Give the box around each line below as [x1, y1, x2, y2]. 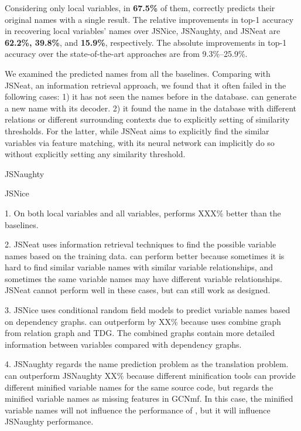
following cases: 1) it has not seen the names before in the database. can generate [5, 90, 297, 103]
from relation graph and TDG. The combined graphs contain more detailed [5, 327, 275, 339]
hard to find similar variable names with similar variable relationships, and [5, 261, 273, 273]
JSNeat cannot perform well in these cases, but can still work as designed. [5, 284, 271, 296]
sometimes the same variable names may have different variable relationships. [5, 272, 282, 284]
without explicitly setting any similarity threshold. [5, 148, 186, 160]
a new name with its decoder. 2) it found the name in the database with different [5, 101, 296, 114]
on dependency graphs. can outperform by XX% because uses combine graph [5, 315, 281, 327]
